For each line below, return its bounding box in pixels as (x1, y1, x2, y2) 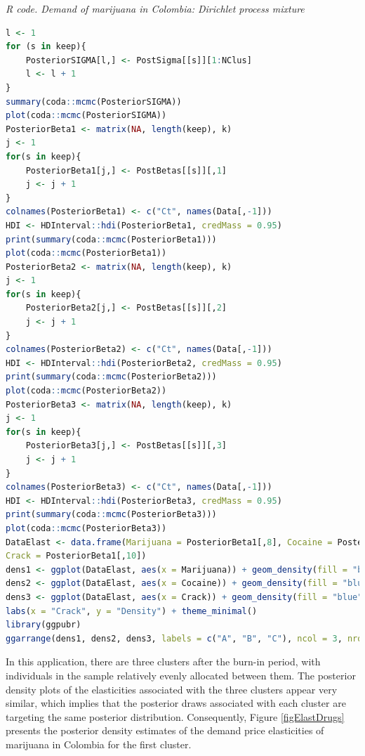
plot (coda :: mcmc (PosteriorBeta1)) (6, 248, 167, 259)
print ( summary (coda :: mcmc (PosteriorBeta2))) (6, 372, 217, 382)
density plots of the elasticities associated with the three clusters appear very (6, 682, 338, 696)
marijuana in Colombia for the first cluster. (6, 736, 192, 751)
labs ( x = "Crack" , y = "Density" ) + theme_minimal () (6, 606, 258, 616)
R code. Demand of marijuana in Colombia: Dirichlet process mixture (6, 1, 305, 15)
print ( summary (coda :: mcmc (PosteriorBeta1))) (6, 234, 217, 245)
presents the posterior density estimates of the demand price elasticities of (6, 723, 324, 738)
